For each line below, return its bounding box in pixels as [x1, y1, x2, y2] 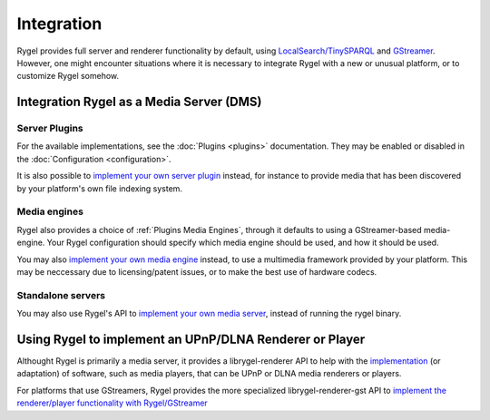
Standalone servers [16, 288, 106, 301]
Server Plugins [16, 122, 83, 135]
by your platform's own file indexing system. [16, 182, 183, 194]
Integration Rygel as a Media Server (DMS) [16, 94, 262, 110]
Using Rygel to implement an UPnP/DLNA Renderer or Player [16, 331, 366, 347]
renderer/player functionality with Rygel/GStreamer [16, 397, 208, 408]
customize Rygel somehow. [16, 71, 120, 82]
